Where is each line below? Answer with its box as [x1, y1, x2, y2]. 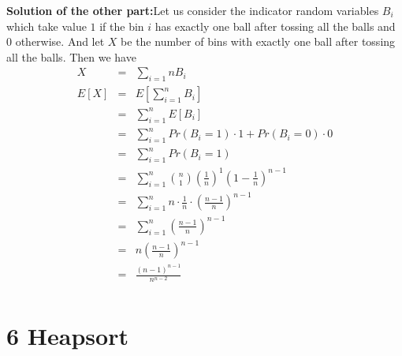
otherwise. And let [15, 33, 105, 50]
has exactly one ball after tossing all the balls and [154, 17, 396, 34]
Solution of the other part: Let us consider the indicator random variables [6, 2, 379, 18]
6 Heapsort [6, 319, 128, 351]
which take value [6, 17, 87, 34]
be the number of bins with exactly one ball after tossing [121, 33, 396, 50]
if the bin [99, 17, 144, 34]
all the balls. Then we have [6, 48, 136, 65]
